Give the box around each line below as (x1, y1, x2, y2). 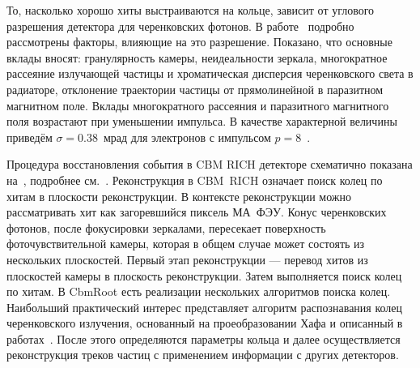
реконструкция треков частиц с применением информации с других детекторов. (6, 346, 399, 363)
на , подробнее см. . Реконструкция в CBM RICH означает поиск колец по (6, 171, 383, 188)
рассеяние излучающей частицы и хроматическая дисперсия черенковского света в (6, 65, 414, 82)
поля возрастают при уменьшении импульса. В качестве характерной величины (6, 113, 397, 130)
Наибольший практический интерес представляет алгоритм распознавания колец (6, 298, 403, 315)
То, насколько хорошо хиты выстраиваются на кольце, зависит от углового (6, 2, 375, 18)
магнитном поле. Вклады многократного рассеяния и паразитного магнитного (6, 96, 389, 113)
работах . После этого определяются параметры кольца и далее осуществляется (6, 330, 401, 347)
